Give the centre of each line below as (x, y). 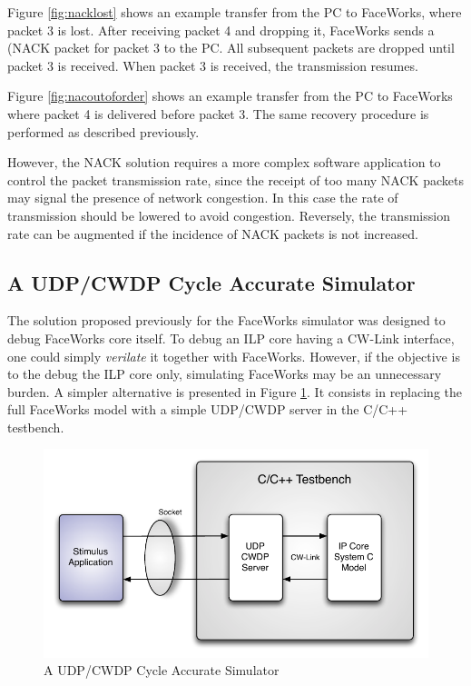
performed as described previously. (103, 131)
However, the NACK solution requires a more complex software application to (224, 162)
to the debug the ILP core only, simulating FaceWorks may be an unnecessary (225, 374)
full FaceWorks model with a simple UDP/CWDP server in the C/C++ (208, 409)
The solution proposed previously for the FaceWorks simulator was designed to (226, 320)
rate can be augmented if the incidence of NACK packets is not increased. (213, 233)
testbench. (36, 427)
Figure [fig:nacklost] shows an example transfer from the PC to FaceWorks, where (235, 12)
